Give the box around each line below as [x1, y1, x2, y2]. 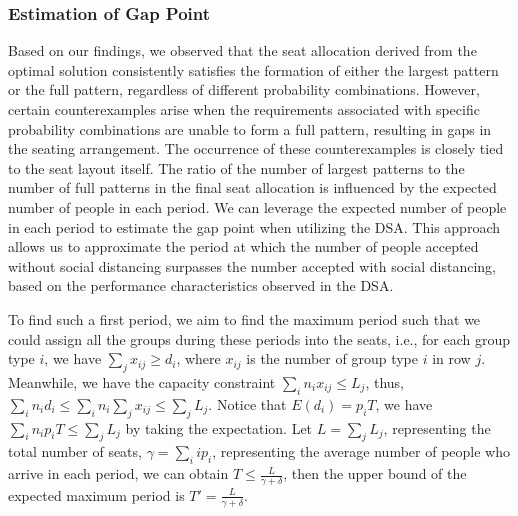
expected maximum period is [8, 484, 185, 505]
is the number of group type [246, 348, 418, 369]
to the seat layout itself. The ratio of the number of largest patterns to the [8, 157, 465, 178]
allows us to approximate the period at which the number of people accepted [8, 236, 479, 257]
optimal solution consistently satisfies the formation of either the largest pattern [8, 59, 499, 80]
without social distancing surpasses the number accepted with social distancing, [8, 255, 496, 276]
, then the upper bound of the [283, 463, 467, 484]
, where [176, 348, 221, 369]
